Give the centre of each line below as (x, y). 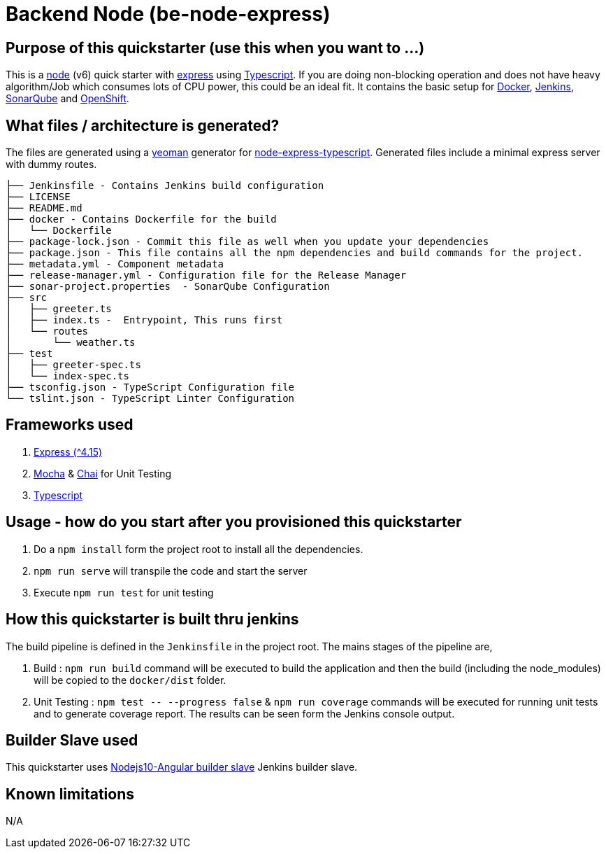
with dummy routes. (51, 164)
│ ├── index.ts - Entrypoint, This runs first (144, 320)
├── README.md (44, 208)
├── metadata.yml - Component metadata (115, 264)
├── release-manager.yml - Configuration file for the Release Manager (206, 275)
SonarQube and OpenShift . (67, 99)
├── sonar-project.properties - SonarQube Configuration (168, 287)
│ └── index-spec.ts (68, 376)
